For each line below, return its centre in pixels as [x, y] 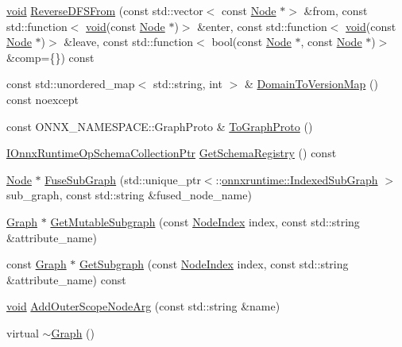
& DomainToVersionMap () [311, 84]
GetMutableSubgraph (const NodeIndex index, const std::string [205, 221]
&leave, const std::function [129, 42]
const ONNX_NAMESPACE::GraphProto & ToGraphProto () [160, 126]
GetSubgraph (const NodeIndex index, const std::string [214, 264]
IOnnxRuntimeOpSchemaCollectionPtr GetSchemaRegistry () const [172, 153]
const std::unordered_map [71, 84]
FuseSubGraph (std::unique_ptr [123, 179]
